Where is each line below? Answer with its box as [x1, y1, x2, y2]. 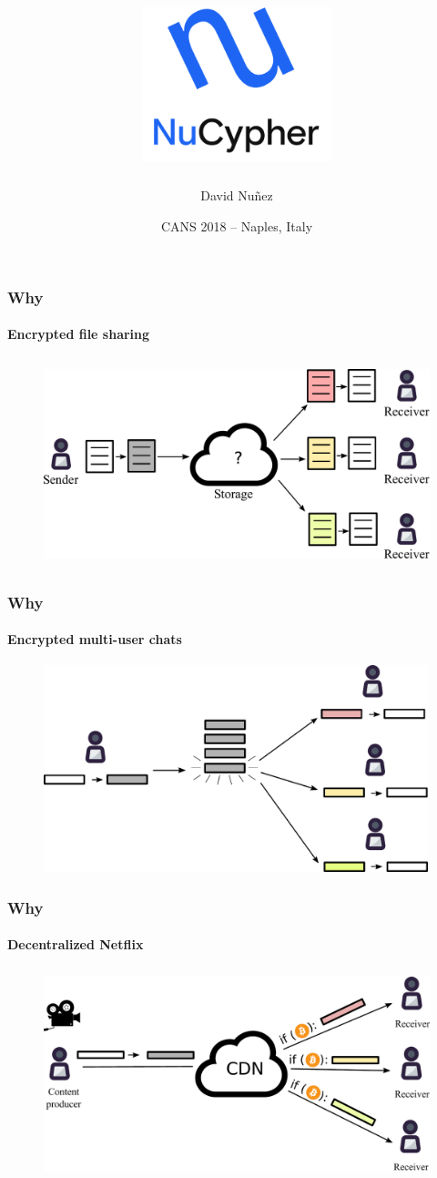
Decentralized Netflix [7, 935, 144, 954]
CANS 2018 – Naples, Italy [160, 217, 313, 236]
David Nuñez [200, 186, 273, 205]
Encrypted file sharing [7, 324, 150, 343]
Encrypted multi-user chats [7, 630, 182, 649]
